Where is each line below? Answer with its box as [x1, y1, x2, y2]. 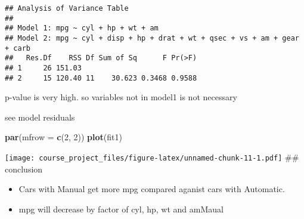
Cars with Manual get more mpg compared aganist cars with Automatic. [18, 183, 285, 195]
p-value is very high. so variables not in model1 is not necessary [5, 91, 237, 103]
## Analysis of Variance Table [5, 4, 129, 13]
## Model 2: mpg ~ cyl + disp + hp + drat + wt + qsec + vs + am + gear [5, 33, 299, 42]
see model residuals [5, 110, 75, 123]
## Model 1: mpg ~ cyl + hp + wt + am [5, 24, 159, 33]
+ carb [5, 44, 30, 53]
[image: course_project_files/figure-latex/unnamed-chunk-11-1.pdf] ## [5, 151, 299, 164]
